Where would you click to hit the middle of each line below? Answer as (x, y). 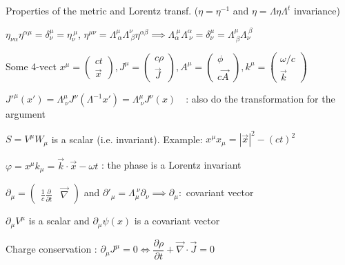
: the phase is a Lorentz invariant (171, 165)
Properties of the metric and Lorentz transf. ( (102, 10)
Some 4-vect (31, 66)
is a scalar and (59, 221)
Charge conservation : (51, 249)
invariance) (317, 10)
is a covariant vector (177, 221)
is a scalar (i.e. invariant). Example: (127, 139)
